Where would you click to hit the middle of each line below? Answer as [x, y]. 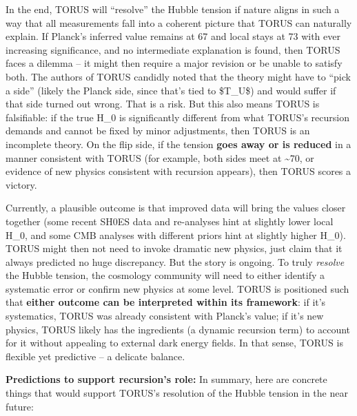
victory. [21, 184]
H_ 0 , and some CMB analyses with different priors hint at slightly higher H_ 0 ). [176, 235]
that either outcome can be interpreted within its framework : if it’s [166, 302]
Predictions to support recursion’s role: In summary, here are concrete [166, 379]
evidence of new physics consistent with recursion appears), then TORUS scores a [178, 171]
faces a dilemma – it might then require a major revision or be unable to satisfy [174, 63]
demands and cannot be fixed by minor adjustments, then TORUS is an [158, 131]
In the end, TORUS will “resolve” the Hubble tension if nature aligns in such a [173, 9]
